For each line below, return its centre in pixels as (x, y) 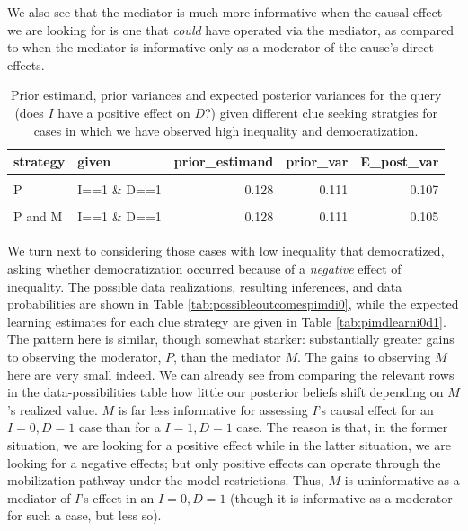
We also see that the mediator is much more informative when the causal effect (225, 12)
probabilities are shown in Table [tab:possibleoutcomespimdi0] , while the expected (233, 304)
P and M (38, 216)
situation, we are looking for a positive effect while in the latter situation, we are (229, 444)
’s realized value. (53, 409)
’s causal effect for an (375, 409)
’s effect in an (117, 497)
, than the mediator (227, 356)
